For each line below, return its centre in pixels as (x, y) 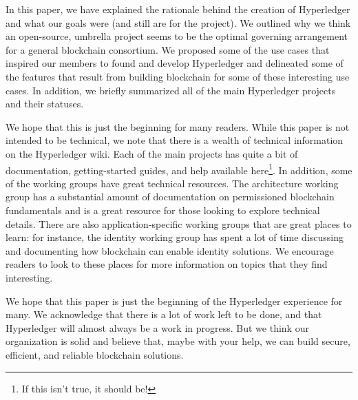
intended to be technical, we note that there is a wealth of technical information (175, 140)
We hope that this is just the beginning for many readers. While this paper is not (178, 126)
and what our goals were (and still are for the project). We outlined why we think (178, 22)
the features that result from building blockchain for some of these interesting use (178, 76)
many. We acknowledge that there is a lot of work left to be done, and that (164, 314)
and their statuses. (45, 104)
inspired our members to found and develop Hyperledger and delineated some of (175, 63)
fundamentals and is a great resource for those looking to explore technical (163, 210)
